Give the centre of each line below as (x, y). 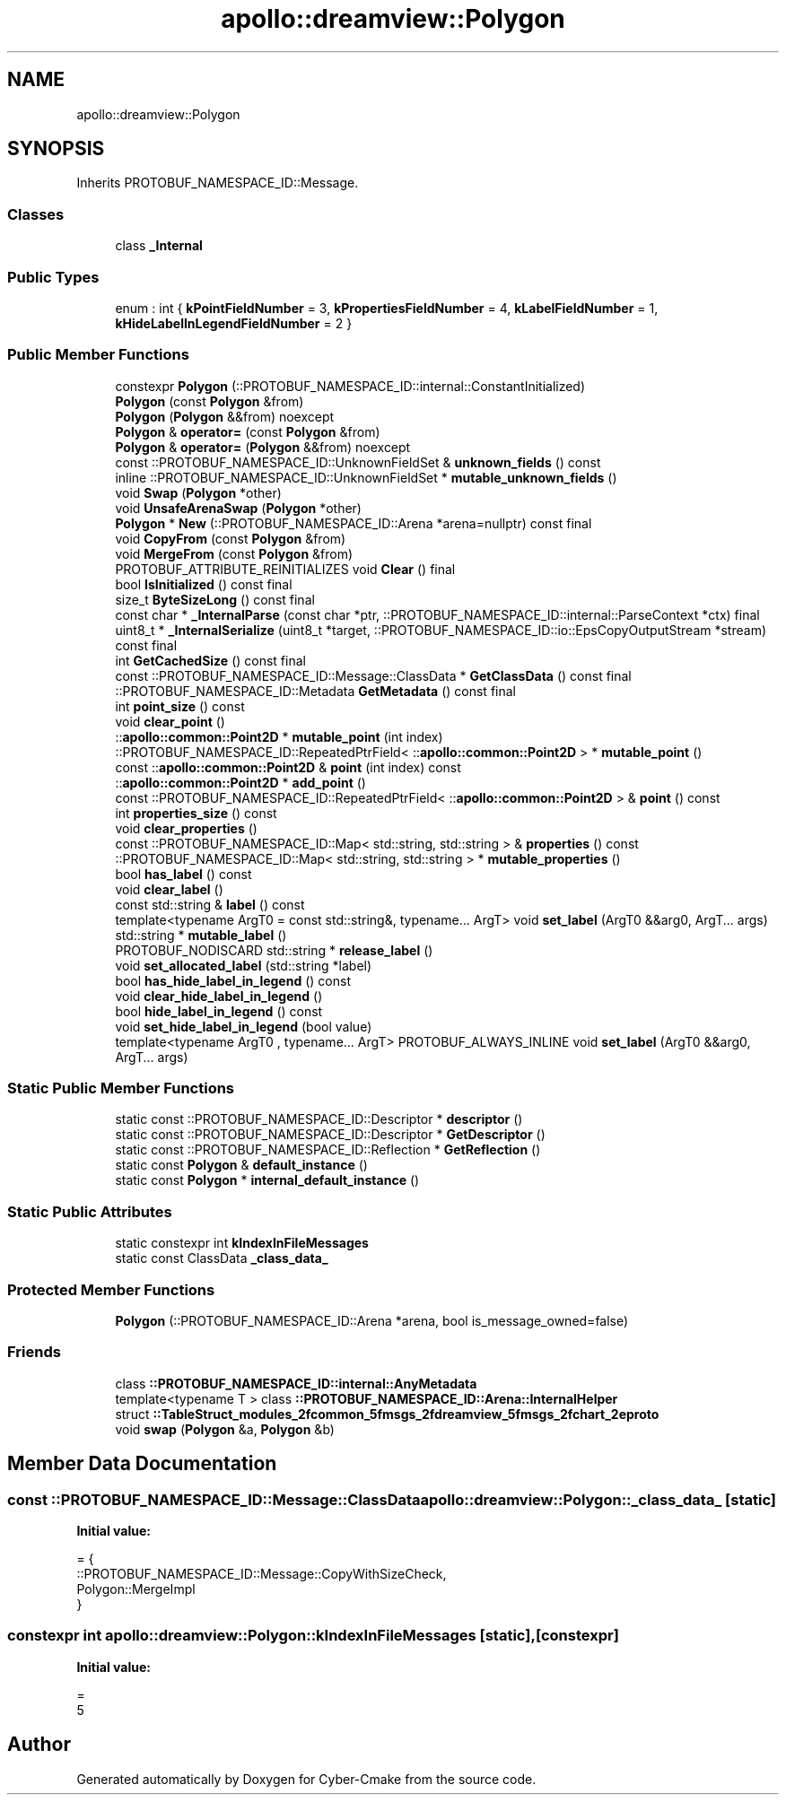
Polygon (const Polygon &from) (210, 401)
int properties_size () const (196, 813)
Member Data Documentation (142, 1464)
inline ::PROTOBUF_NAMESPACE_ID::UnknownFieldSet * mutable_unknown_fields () (366, 477)
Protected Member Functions (111, 1289)
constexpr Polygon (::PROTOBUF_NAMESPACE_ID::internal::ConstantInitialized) (350, 386)
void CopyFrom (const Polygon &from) (231, 538)
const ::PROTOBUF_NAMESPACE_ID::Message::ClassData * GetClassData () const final (373, 675)
